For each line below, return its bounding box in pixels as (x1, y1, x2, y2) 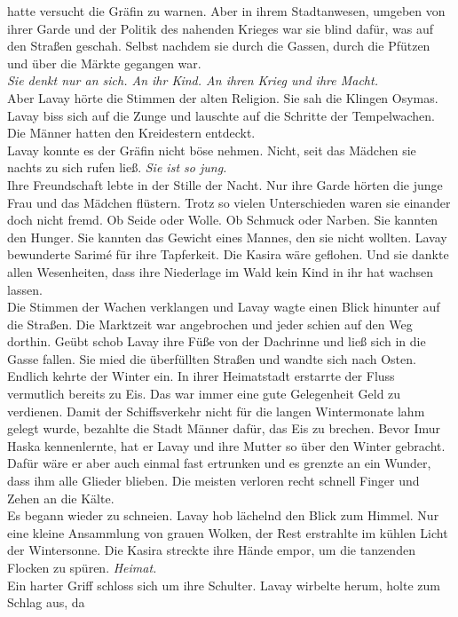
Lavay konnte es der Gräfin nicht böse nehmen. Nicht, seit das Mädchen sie (7, 140, 416, 159)
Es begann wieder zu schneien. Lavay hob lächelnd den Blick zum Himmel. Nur (7, 506, 439, 525)
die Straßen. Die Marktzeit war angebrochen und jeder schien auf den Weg (7, 314, 413, 333)
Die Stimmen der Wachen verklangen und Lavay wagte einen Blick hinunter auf (7, 297, 440, 316)
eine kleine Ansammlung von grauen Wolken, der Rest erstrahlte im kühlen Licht (7, 523, 448, 542)
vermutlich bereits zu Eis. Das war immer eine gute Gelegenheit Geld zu (7, 384, 401, 403)
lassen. (7, 280, 43, 298)
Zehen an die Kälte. (7, 488, 114, 507)
